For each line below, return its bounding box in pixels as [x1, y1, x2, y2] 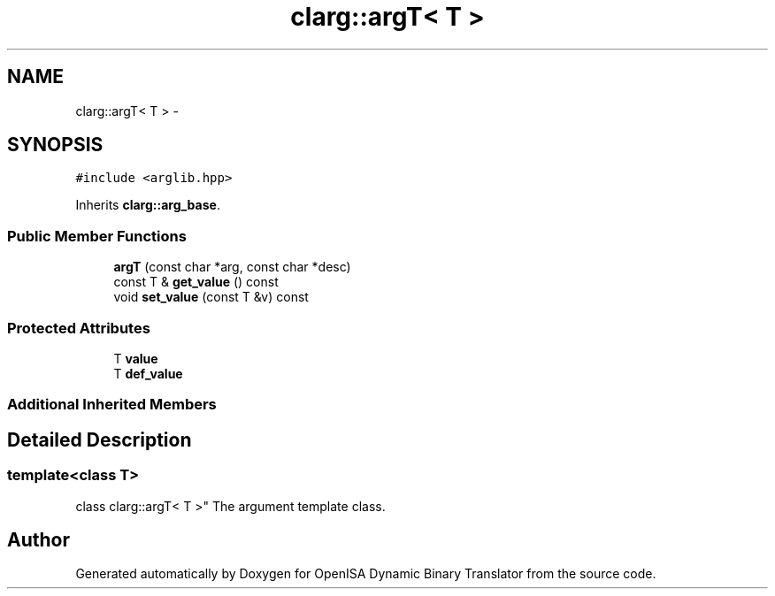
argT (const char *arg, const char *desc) [113, 259, 351, 275]
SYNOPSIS [7, 134, 104, 157]
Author [7, 528, 70, 551]
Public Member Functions [7, 226, 187, 245]
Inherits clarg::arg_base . [75, 197, 220, 213]
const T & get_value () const [113, 274, 279, 290]
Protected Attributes [7, 318, 150, 337]
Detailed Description [7, 428, 192, 451]
